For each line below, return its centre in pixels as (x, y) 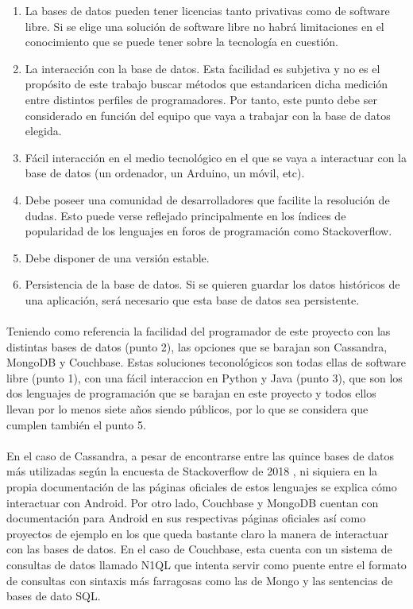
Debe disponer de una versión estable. (117, 257)
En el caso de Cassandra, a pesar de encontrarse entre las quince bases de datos (200, 455)
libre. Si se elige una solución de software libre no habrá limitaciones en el (205, 26)
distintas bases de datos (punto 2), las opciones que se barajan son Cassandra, (197, 346)
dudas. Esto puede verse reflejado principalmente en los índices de (185, 215)
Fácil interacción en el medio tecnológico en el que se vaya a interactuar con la (216, 157)
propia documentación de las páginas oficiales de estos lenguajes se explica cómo (202, 487)
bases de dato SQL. (54, 596)
